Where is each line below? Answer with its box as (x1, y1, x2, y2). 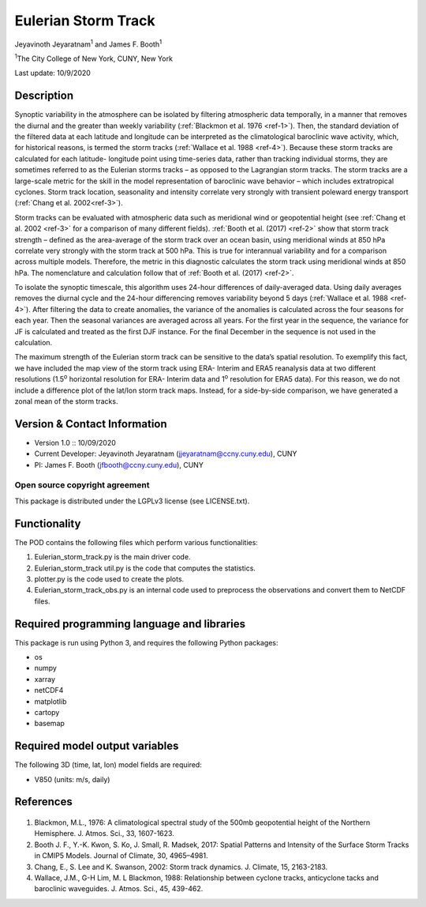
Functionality (14, 517, 81, 530)
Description (14, 89, 74, 103)
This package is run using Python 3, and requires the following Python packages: (14, 638, 279, 647)
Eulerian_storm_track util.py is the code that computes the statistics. (34, 563, 256, 573)
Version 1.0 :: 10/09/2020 (34, 438, 116, 447)
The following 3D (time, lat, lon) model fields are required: (14, 760, 203, 770)
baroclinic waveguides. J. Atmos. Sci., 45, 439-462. (34, 884, 204, 894)
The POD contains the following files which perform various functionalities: (14, 537, 258, 547)
